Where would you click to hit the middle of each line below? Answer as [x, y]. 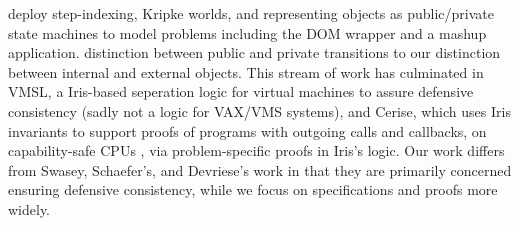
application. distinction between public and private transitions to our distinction [254, 52]
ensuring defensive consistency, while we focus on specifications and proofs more [253, 189]
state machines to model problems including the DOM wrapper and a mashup [247, 32]
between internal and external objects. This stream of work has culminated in [246, 71]
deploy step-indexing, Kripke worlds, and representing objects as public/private [251, 13]
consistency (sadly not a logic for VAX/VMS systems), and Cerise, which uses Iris [259, 110]
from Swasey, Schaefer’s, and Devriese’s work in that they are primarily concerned [260, 169]
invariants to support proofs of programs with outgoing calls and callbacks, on [247, 130]
